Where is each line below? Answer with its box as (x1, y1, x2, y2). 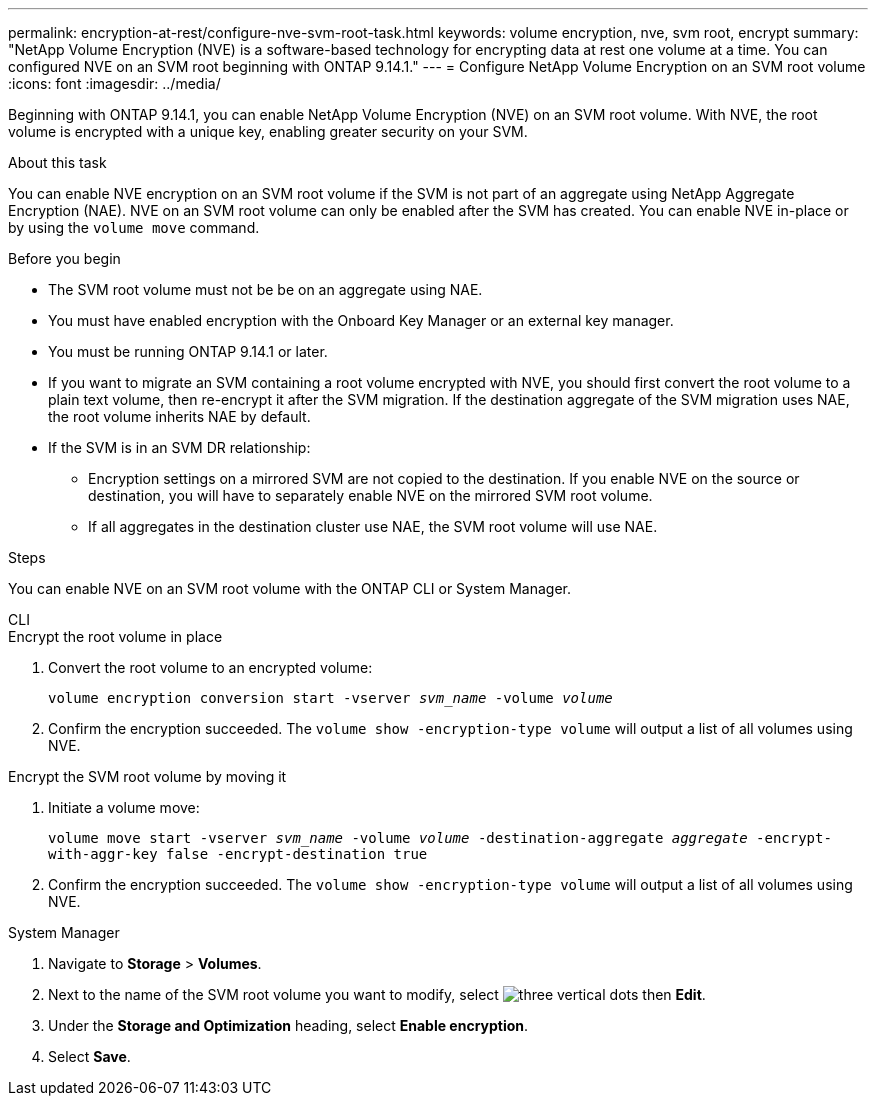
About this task (8, 154, 107, 171)
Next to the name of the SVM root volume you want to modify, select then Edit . (48, 986, 706, 1003)
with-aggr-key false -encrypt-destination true (48, 846, 428, 862)
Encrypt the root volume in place (8, 628, 223, 645)
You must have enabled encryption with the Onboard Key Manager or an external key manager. (48, 312, 674, 329)
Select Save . (48, 1048, 131, 1065)
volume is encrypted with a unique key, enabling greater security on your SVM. (8, 123, 528, 140)
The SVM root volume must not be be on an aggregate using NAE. (48, 281, 483, 298)
